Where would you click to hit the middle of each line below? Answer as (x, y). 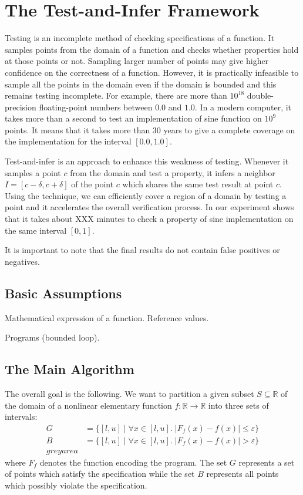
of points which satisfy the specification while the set (100, 474)
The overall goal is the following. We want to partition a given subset (129, 393)
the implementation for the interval (68, 141)
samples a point (33, 172)
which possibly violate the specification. (76, 485)
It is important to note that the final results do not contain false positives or (142, 250)
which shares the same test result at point (198, 184)
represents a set (267, 462)
